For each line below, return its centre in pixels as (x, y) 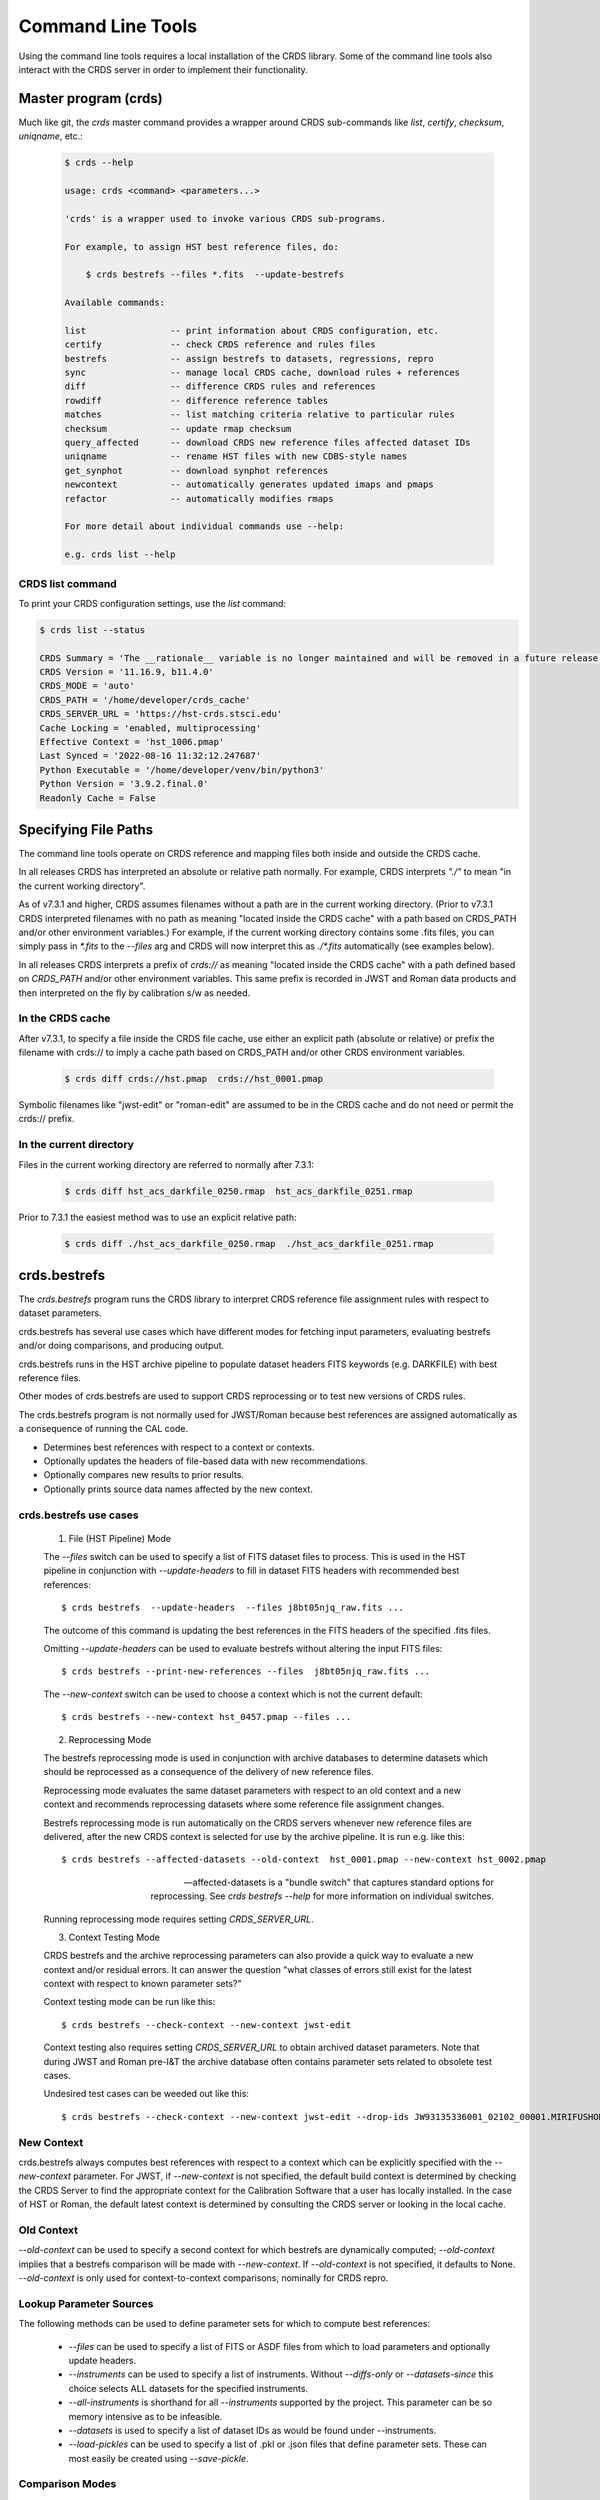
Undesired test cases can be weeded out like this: (146, 2094)
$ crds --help (99, 163)
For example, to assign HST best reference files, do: (201, 246)
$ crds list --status (92, 629)
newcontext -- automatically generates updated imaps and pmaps (249, 484)
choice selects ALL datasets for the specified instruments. (188, 2388)
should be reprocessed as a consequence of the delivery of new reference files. (208, 1772)
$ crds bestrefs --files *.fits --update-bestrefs (215, 274)
